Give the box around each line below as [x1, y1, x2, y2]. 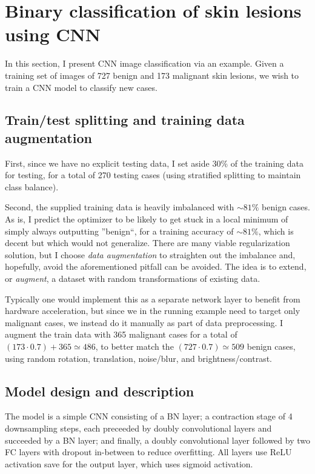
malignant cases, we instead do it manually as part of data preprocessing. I [5, 316, 283, 329]
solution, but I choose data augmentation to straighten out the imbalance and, [5, 248, 296, 261]
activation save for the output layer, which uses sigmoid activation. [5, 457, 253, 470]
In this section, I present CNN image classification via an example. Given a [5, 57, 284, 70]
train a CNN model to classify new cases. [5, 81, 157, 93]
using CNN [5, 22, 101, 47]
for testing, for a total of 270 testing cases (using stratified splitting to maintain [5, 169, 301, 181]
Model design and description [5, 381, 194, 400]
